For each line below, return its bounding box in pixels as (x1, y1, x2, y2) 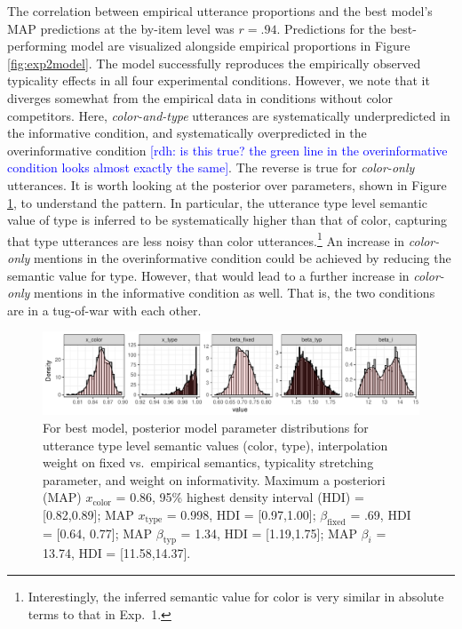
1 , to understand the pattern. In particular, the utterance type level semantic (7, 193, 427, 211)
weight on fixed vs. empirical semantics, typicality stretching (43, 453, 374, 472)
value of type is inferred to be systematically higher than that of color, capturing (7, 211, 448, 229)
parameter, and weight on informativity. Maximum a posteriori (43, 470, 386, 489)
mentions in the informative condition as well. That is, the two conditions (34, 283, 435, 302)
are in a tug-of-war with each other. (7, 300, 202, 319)
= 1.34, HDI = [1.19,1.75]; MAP (180, 523, 357, 542)
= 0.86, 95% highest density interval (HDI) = (115, 488, 364, 506)
